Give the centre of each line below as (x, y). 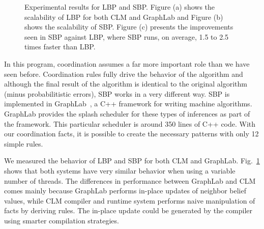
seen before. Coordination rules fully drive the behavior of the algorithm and (124, 74)
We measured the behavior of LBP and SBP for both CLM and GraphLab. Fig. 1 (132, 161)
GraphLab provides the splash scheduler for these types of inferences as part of (127, 113)
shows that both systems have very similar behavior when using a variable (120, 170)
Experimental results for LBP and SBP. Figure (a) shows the (120, 7)
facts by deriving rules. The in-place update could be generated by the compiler (128, 210)
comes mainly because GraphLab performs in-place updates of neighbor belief (125, 191)
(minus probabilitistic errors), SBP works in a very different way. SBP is (117, 93)
